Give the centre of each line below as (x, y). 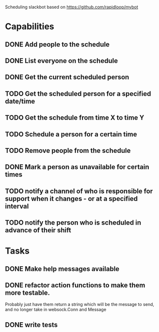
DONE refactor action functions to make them (75, 285)
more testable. (27, 293)
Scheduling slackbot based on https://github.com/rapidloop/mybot (72, 7)
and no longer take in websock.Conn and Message (56, 310)
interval (17, 206)
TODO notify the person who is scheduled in (73, 223)
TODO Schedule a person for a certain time (71, 134)
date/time (20, 101)
